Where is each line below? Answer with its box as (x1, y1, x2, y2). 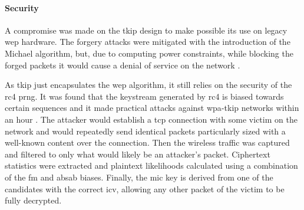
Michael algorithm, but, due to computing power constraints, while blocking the (5, 47, 293, 59)
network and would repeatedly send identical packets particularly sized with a (5, 124, 286, 137)
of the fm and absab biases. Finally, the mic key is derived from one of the (5, 170, 273, 183)
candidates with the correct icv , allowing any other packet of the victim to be (5, 182, 285, 195)
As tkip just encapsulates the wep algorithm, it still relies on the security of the (5, 78, 292, 91)
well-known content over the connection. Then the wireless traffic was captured (5, 136, 290, 149)
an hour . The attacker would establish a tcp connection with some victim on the (5, 113, 298, 125)
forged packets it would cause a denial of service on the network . (5, 58, 240, 71)
